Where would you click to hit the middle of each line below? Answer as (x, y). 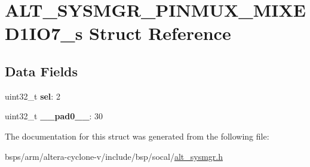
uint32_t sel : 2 (33, 96)
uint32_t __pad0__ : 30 (54, 116)
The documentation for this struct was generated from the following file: (137, 136)
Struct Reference (160, 33)
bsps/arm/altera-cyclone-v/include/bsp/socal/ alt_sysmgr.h (114, 156)
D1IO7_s (44, 33)
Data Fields (42, 71)
